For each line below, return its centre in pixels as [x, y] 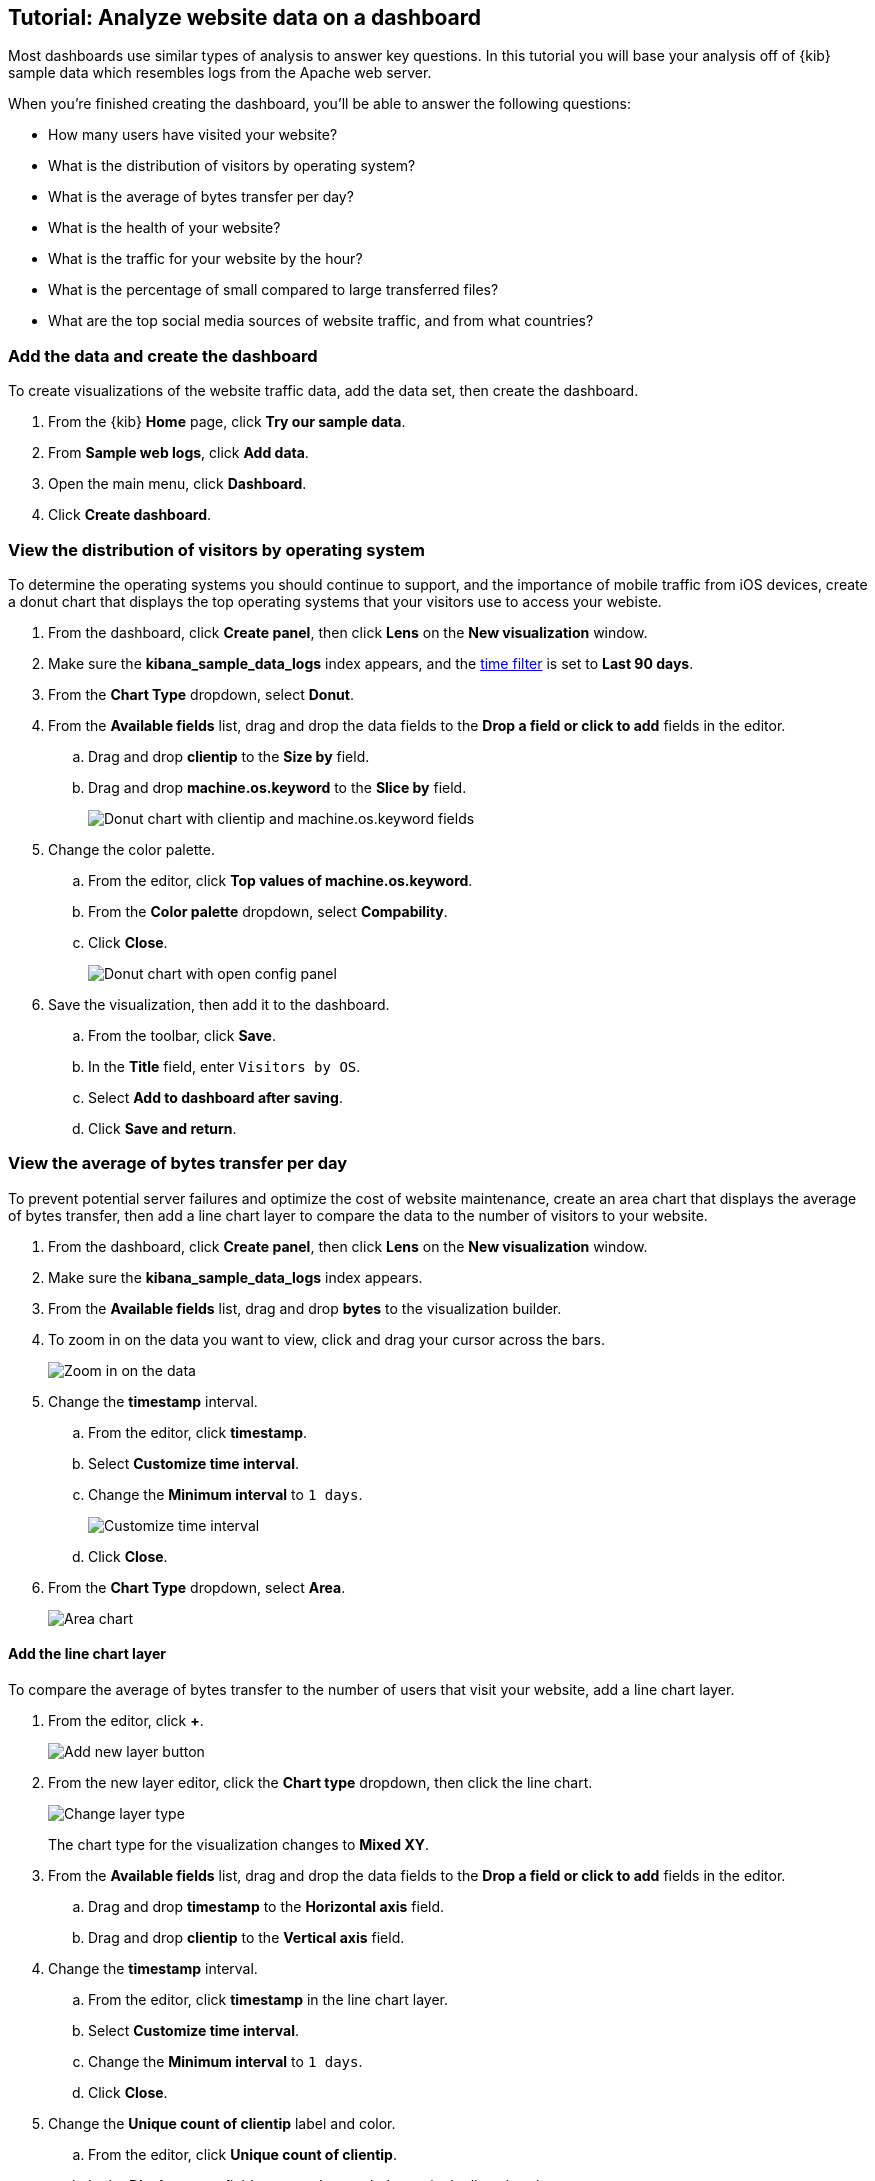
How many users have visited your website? [193, 135]
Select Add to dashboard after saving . [215, 1097]
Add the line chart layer [87, 1654]
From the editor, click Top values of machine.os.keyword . [280, 880]
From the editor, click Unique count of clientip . [242, 2154]
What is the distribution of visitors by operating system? [232, 166]
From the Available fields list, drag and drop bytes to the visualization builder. [305, 1308]
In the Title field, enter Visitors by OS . [224, 1066]
